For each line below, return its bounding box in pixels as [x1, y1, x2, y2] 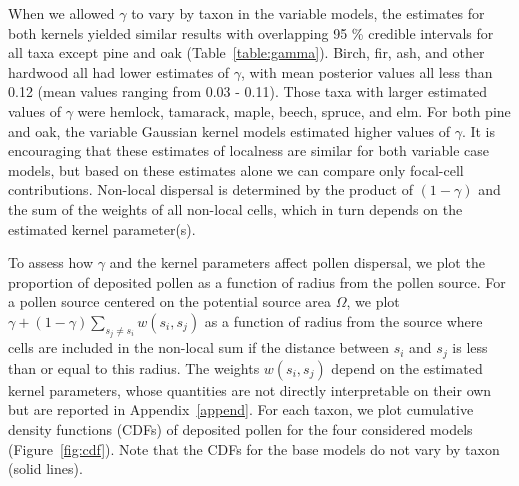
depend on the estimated [331, 357, 483, 378]
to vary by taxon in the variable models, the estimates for [131, 3, 485, 23]
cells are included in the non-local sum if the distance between [8, 337, 389, 358]
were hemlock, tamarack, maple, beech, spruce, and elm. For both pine [77, 100, 511, 121]
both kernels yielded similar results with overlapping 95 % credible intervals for [8, 22, 494, 43]
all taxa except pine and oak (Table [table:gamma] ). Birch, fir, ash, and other [8, 42, 485, 63]
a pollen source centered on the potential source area [8, 291, 332, 312]
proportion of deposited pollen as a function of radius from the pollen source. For [8, 271, 506, 292]
